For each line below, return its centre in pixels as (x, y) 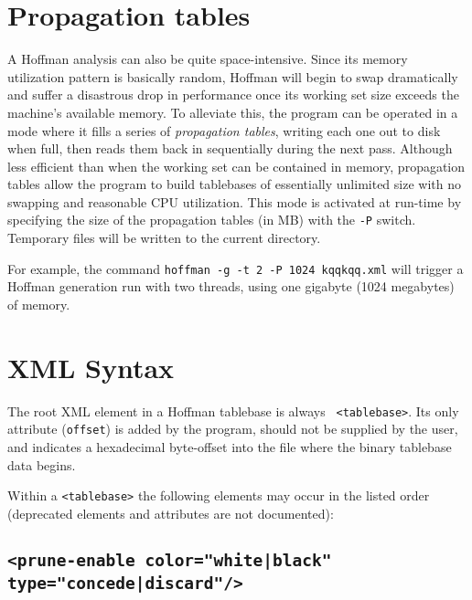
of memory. (39, 304)
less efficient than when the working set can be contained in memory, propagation (236, 166)
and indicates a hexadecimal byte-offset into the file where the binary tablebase (230, 447)
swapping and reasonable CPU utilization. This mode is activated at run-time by (235, 201)
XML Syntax (91, 367)
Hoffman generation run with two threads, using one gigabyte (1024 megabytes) (231, 286)
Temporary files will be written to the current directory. (164, 238)
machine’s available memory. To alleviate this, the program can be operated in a (233, 112)
